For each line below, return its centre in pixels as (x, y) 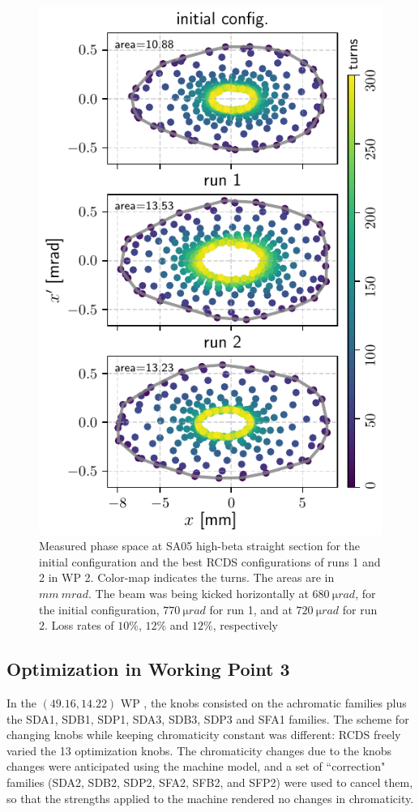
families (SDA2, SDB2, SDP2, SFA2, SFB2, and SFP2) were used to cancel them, (210, 782)
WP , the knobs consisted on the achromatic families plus (263, 702)
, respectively (245, 625)
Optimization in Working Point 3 (148, 669)
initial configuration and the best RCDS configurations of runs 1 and (210, 561)
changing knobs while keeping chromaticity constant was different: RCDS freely (204, 735)
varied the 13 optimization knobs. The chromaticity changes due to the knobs (199, 750)
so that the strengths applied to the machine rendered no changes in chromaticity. (210, 798)
